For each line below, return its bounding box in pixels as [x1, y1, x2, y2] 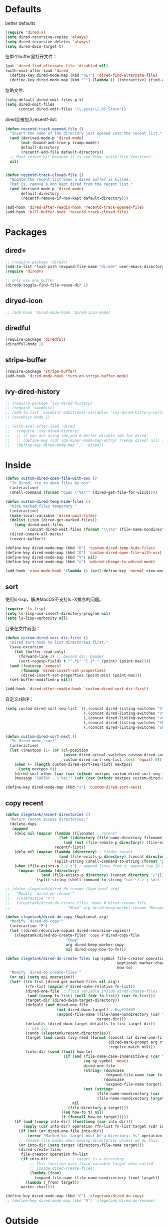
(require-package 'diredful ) [5, 337, 66, 342]
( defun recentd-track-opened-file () [5, 126, 84, 131]
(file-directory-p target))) [67, 1105, 128, 1110]
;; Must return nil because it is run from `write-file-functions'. [9, 154, 155, 159]
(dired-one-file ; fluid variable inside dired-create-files [25, 989, 157, 994]
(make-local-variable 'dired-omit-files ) [9, 513, 97, 518]
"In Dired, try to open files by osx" [9, 481, 91, 486]
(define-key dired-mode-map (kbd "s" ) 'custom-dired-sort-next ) [5, 785, 142, 790]
